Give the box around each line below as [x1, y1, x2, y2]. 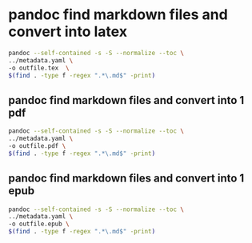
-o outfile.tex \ [8, 64, 70, 72]
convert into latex [8, 22, 128, 41]
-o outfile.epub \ [8, 220, 70, 229]
